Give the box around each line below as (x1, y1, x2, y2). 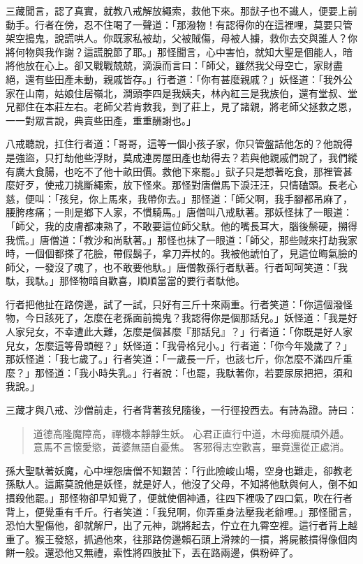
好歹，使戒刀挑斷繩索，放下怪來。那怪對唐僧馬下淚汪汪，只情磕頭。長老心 (15, 178, 357, 192)
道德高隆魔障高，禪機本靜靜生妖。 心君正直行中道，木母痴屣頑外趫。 (33, 426, 350, 440)
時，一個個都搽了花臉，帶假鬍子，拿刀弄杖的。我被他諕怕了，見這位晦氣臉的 (6, 246, 357, 261)
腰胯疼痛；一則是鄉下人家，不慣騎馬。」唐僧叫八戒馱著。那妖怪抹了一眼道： (6, 205, 353, 219)
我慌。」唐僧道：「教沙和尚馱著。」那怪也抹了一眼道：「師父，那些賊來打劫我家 (6, 232, 357, 247)
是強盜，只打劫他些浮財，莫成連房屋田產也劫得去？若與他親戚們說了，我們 (6, 150, 348, 164)
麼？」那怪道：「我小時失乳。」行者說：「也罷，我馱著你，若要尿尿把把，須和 (6, 365, 353, 379)
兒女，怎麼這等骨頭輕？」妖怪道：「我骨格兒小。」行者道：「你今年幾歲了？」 (6, 338, 353, 352)
